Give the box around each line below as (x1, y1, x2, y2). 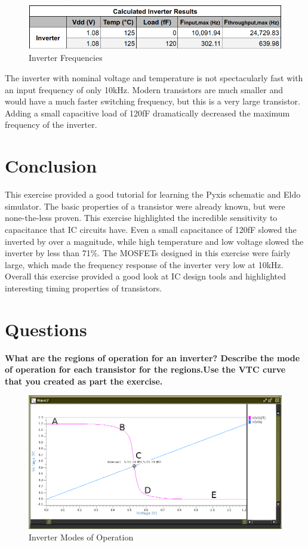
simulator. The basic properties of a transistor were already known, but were (5, 199, 285, 212)
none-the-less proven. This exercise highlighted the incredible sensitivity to (5, 211, 278, 224)
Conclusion (5, 153, 97, 178)
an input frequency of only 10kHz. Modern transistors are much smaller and (5, 83, 284, 96)
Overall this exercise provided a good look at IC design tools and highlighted (5, 270, 287, 282)
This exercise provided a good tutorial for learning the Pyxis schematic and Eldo (5, 188, 301, 201)
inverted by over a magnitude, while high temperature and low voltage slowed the (5, 235, 304, 247)
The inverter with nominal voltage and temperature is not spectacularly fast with (5, 72, 303, 84)
